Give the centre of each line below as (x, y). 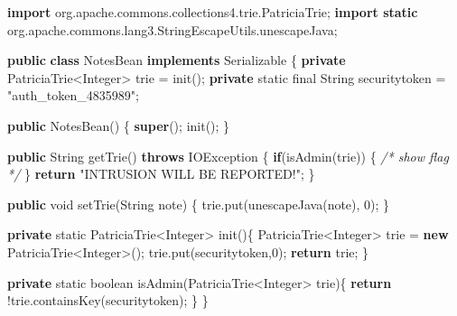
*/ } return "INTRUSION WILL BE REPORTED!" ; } (161, 174)
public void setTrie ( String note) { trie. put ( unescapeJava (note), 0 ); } (199, 204)
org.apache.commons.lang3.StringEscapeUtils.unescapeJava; (173, 29)
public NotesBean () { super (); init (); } (119, 125)
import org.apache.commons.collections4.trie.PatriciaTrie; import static (213, 12)
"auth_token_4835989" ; (73, 95)
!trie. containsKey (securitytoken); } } (108, 300)
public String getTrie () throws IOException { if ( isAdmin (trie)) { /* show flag (228, 156)
